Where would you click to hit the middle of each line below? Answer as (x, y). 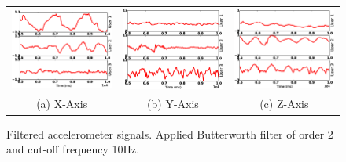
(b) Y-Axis (173, 104)
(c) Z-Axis (284, 104)
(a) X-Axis (62, 104)
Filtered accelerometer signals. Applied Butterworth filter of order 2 (170, 133)
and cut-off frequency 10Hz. (73, 149)
